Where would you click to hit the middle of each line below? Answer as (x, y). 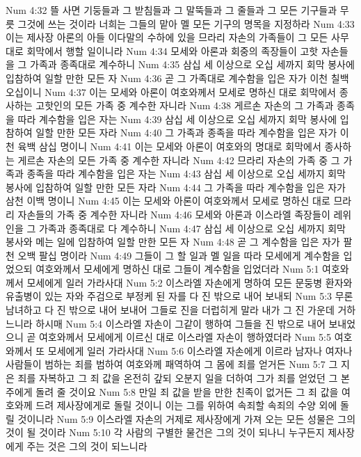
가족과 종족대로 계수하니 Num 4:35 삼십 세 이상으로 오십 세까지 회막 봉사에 (192, 64)
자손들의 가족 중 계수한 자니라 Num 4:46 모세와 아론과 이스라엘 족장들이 (174, 214)
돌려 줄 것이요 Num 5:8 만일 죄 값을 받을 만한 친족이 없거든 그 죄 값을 (187, 391)
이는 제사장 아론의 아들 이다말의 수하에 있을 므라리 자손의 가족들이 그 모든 (167, 37)
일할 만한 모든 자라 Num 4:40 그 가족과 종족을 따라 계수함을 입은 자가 (186, 133)
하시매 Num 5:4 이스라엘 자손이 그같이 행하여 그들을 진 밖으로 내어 (180, 323)
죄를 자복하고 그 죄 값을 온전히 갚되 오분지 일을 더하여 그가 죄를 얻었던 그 (178, 378)
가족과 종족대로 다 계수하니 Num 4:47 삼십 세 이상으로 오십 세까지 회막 (192, 228)
